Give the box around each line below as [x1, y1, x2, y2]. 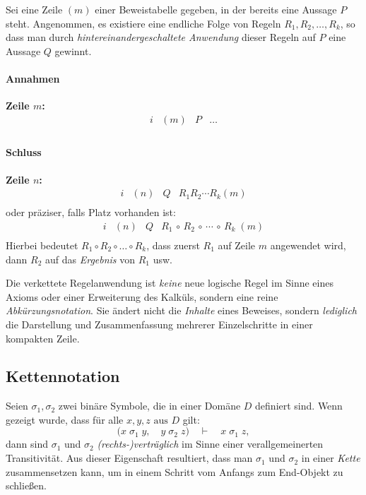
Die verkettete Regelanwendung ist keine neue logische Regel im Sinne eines [6, 275, 333, 290]
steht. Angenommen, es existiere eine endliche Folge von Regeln [6, 16, 281, 30]
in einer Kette [301, 451, 360, 465]
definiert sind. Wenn [255, 398, 343, 413]
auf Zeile [218, 237, 256, 252]
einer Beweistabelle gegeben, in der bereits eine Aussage [95, 2, 337, 16]
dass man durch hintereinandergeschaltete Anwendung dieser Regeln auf [6, 30, 316, 44]
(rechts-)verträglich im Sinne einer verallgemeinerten [97, 436, 324, 451]
